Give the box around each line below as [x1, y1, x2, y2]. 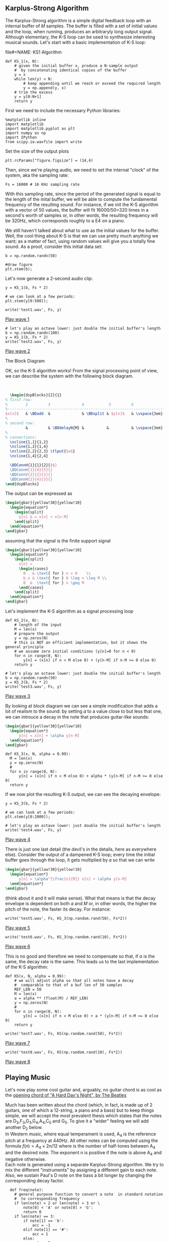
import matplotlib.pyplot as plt [5, 126, 75, 131]
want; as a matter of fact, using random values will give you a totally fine [5, 238, 155, 244]
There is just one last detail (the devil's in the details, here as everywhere [5, 846, 157, 853]
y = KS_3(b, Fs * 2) [5, 801, 49, 806]
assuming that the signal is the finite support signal [5, 537, 111, 543]
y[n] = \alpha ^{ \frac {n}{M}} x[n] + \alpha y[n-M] [18, 876, 127, 882]
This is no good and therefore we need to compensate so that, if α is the [5, 953, 155, 959]
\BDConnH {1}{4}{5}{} [10, 467, 53, 472]
